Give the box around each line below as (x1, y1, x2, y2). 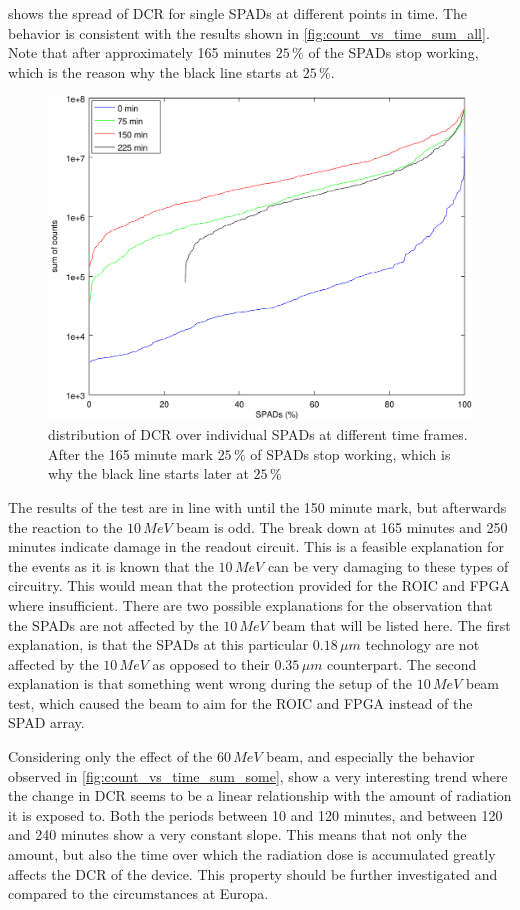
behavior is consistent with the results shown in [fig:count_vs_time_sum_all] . (8, 22, 490, 43)
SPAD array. (8, 712, 85, 733)
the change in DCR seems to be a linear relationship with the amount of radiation (8, 785, 512, 806)
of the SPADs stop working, (308, 42, 479, 63)
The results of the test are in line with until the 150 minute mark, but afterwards (8, 496, 507, 517)
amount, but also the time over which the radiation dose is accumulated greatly (8, 844, 496, 865)
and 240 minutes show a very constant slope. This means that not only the (8, 824, 467, 845)
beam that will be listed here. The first (272, 614, 511, 635)
